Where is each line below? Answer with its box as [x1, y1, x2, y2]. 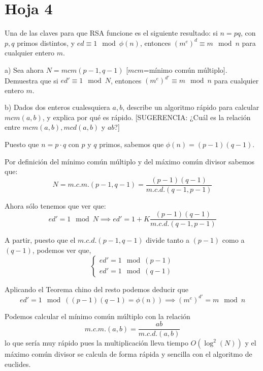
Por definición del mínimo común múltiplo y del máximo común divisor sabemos [5, 156, 255, 166]
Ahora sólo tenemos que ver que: [5, 200, 106, 211]
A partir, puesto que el [5, 235, 76, 245]
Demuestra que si [5, 75, 58, 85]
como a [222, 235, 245, 245]
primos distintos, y [17, 37, 75, 48]
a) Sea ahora [5, 64, 44, 75]
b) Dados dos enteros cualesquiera [5, 102, 110, 112]
